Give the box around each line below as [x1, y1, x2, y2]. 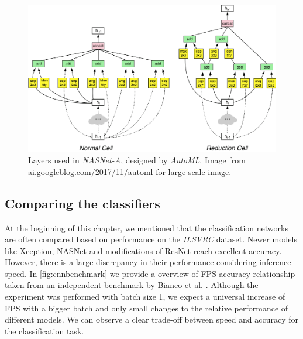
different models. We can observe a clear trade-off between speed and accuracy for [5, 313, 299, 326]
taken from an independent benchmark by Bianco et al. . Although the [5, 279, 259, 291]
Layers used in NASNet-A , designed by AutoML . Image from [28, 154, 246, 166]
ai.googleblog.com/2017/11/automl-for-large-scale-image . [28, 165, 232, 177]
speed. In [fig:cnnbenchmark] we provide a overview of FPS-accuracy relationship [5, 267, 295, 279]
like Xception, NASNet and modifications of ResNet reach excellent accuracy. [5, 244, 282, 256]
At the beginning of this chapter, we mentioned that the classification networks [5, 221, 288, 234]
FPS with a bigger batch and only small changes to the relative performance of [5, 302, 288, 314]
